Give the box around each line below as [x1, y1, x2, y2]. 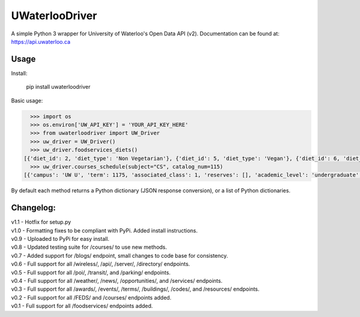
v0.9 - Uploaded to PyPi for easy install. [11, 236, 110, 243]
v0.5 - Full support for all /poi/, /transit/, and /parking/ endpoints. [11, 268, 171, 276]
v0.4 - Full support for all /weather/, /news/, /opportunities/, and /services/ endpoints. [11, 277, 223, 284]
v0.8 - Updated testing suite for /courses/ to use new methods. [11, 243, 167, 251]
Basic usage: [11, 96, 43, 104]
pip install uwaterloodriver [26, 83, 91, 90]
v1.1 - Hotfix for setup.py [11, 219, 71, 226]
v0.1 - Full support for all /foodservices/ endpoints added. [11, 303, 153, 310]
